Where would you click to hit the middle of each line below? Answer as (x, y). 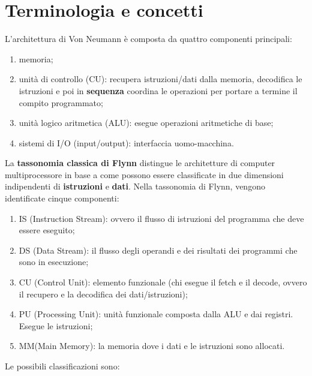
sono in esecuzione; (54, 262)
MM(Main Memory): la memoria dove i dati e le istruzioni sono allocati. (152, 346)
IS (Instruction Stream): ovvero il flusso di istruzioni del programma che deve (161, 218)
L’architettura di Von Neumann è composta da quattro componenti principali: (148, 39)
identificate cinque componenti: (62, 198)
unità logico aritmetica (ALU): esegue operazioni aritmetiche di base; (146, 123)
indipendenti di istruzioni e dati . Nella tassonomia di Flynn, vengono (135, 186)
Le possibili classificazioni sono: (62, 366)
